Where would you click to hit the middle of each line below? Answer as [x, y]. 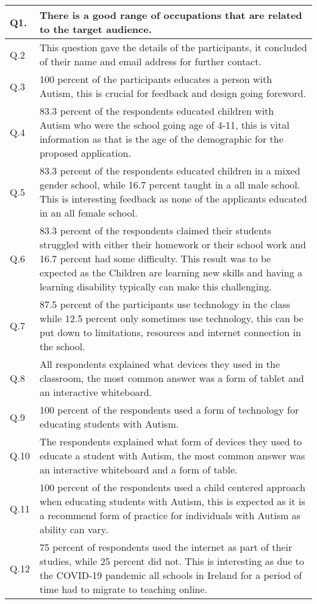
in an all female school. [88, 213]
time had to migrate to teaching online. [123, 589]
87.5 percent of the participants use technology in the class [165, 304]
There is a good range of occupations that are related [171, 15]
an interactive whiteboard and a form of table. [138, 469]
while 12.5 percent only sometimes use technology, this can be [171, 318]
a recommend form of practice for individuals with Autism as [170, 515]
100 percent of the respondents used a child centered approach [172, 487]
